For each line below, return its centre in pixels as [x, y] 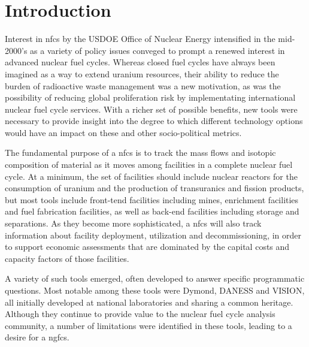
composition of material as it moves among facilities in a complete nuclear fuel [149, 165]
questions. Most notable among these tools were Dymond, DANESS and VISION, [155, 290]
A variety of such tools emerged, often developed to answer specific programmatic [155, 278]
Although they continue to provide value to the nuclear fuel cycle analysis [140, 314]
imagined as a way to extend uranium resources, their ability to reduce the [142, 73]
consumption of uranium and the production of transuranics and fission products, [154, 188]
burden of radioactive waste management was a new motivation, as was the [143, 85]
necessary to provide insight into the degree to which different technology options [154, 121]
